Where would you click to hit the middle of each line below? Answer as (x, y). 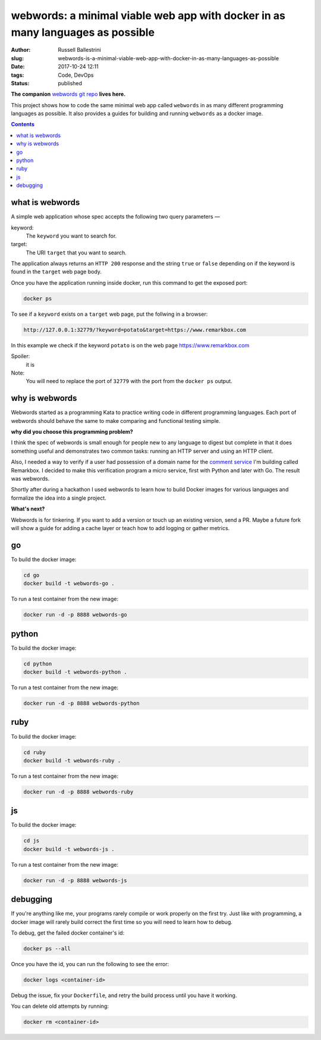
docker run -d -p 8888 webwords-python (81, 703)
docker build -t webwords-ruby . (72, 760)
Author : (21, 50)
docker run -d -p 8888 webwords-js (75, 880)
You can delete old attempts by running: (60, 1006)
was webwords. (30, 478)
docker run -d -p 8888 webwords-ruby (78, 792)
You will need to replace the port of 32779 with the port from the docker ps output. (129, 381)
